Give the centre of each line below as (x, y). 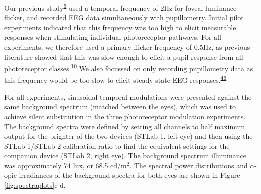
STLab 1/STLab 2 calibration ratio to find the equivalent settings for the (117, 146)
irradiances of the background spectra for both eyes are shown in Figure (129, 175)
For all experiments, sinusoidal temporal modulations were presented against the (128, 97)
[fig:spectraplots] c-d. (35, 185)
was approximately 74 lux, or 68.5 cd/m (66, 165)
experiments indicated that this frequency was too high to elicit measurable (120, 27)
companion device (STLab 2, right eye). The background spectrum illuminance (125, 156)
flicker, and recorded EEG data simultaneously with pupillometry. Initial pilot (124, 18)
